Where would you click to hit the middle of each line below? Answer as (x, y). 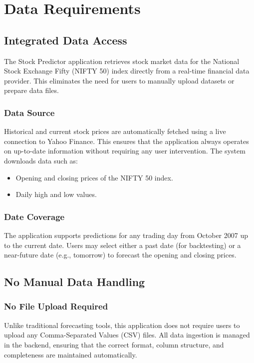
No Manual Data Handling (75, 282)
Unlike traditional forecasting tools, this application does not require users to (122, 325)
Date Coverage (34, 216)
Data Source (29, 112)
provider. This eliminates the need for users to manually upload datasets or (119, 80)
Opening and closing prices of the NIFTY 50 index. (94, 177)
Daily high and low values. (56, 194)
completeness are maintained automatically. (71, 354)
